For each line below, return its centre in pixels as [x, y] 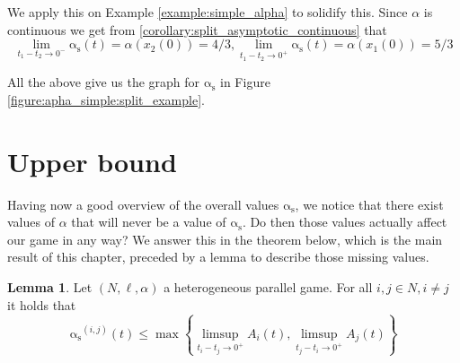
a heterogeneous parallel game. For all [268, 287]
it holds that [42, 304]
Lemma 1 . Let [50, 287]
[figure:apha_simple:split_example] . [106, 99]
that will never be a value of [149, 222]
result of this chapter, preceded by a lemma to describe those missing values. [218, 257]
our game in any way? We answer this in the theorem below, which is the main [225, 239]
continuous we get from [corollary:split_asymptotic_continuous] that [197, 29]
